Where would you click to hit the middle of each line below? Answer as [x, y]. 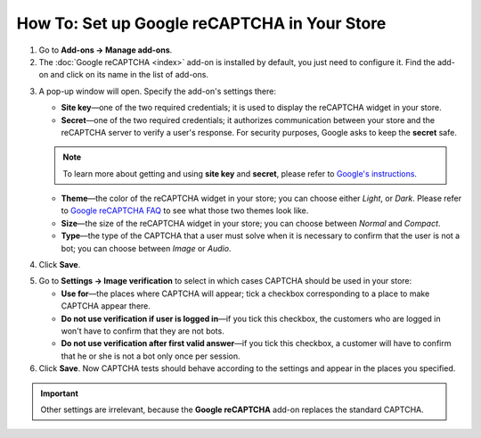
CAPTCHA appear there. [106, 306]
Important [60, 393]
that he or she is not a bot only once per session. [151, 356]
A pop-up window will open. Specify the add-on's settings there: [157, 91]
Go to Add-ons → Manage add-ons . [106, 50]
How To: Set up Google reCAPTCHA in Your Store [201, 23]
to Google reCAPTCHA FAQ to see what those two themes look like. [185, 211]
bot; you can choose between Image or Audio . [146, 248]
